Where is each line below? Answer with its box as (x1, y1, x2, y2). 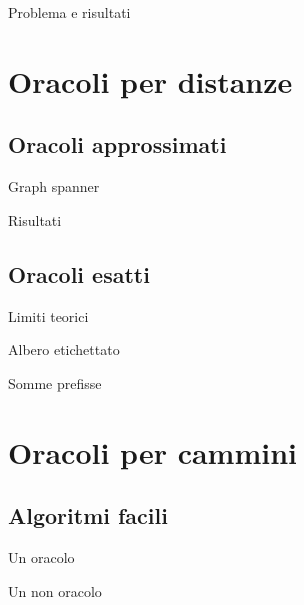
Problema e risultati (8, 2, 131, 22)
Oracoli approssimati (8, 129, 227, 160)
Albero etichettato (8, 339, 120, 360)
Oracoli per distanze (8, 60, 293, 101)
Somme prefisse (8, 372, 102, 393)
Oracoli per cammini (8, 431, 298, 472)
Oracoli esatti (8, 258, 150, 289)
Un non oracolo (8, 580, 102, 601)
